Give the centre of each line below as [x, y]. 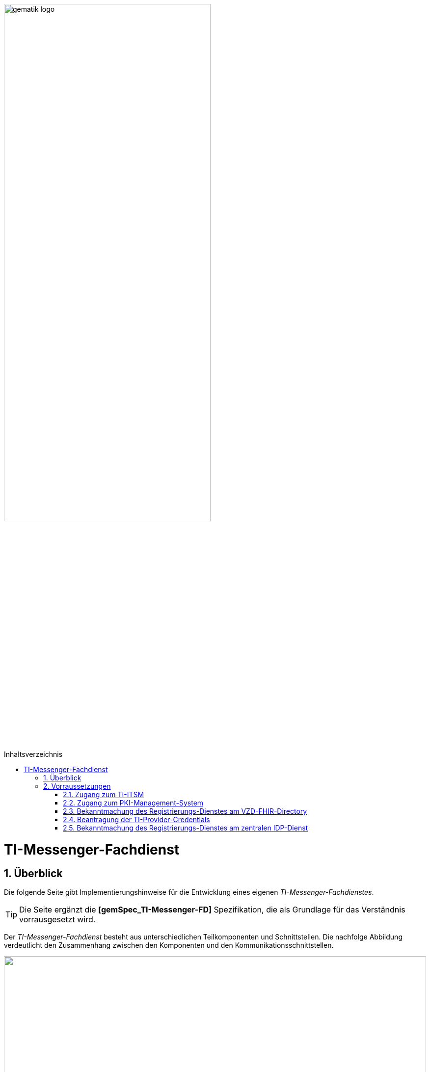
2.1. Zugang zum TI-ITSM [104, 795]
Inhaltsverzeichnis [33, 754]
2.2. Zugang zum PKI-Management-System [133, 803]
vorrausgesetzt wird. [57, 920]
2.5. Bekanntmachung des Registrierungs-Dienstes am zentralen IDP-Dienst [186, 828]
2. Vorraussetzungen [77, 786]
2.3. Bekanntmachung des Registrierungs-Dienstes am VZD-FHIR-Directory [185, 811]
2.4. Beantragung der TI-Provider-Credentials [136, 820]
